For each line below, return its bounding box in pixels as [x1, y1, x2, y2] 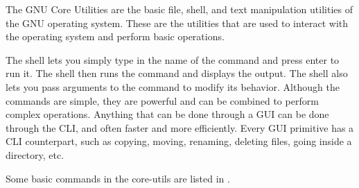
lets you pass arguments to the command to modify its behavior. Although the [6, 79, 340, 94]
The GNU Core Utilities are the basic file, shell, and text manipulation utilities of [6, 2, 353, 16]
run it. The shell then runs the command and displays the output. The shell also [6, 66, 348, 80]
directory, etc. [6, 147, 64, 162]
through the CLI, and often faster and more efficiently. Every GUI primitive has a [6, 120, 354, 135]
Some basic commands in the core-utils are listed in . [6, 171, 230, 185]
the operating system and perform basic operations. [6, 29, 225, 44]
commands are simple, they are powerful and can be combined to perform [6, 93, 319, 108]
